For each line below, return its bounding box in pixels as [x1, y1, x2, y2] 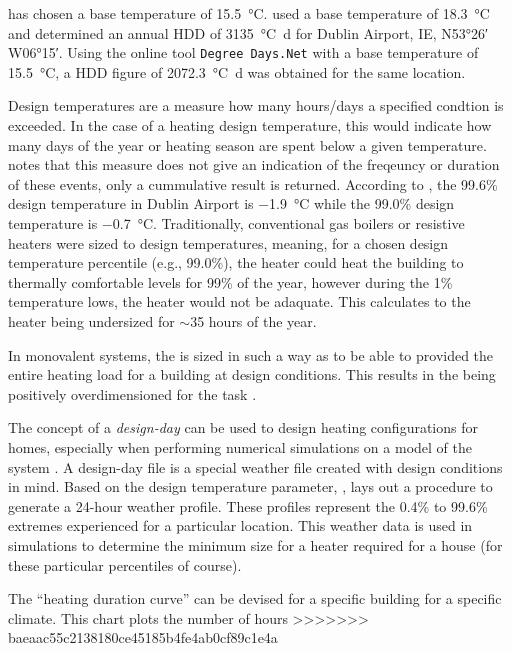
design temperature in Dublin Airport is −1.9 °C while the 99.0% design [8, 193, 455, 214]
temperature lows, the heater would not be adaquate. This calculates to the [8, 291, 471, 312]
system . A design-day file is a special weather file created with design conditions [8, 456, 503, 477]
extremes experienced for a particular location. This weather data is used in [8, 515, 473, 536]
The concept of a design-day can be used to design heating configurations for [8, 417, 478, 438]
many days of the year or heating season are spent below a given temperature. [8, 134, 487, 155]
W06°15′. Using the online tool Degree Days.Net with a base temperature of [8, 42, 479, 63]
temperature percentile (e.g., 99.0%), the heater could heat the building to [8, 252, 464, 273]
